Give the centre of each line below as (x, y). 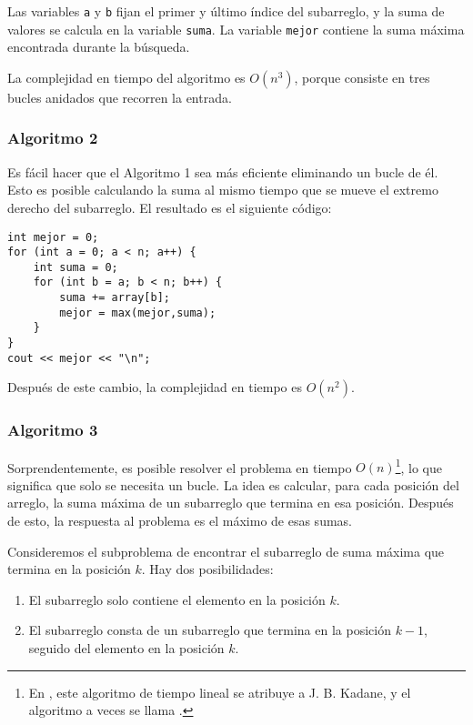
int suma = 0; (75, 267)
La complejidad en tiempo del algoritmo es (126, 77)
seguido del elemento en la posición (126, 648)
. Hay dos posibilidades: (207, 569)
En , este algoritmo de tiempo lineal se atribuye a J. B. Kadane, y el (220, 692)
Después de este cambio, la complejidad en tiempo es (155, 387)
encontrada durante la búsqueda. (99, 47)
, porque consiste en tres (362, 77)
